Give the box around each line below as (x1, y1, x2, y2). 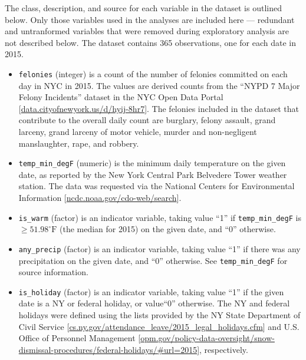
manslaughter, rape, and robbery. (18, 137, 139, 149)
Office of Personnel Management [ (18, 332, 141, 344)
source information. (18, 266, 88, 278)
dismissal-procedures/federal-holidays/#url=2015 (18, 343, 198, 355)
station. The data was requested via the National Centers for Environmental (18, 180, 295, 192)
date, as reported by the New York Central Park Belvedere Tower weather (18, 168, 287, 180)
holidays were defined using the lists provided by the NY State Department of (18, 309, 301, 321)
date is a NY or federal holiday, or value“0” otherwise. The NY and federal (18, 297, 290, 309)
